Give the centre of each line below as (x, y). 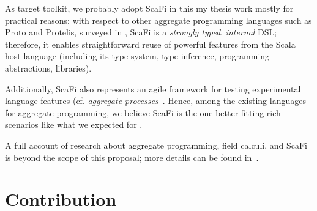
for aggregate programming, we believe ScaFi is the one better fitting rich (143, 112)
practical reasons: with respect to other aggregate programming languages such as (158, 20)
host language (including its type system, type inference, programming (137, 56)
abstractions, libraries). (48, 68)
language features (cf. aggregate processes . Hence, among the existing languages (155, 101)
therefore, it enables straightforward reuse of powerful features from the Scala (150, 44)
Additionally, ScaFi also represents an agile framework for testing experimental (153, 88)
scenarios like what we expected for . (74, 124)
